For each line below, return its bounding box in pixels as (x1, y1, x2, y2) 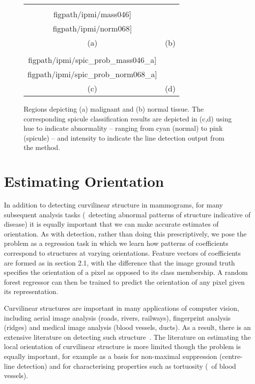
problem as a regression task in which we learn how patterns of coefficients (4, 238, 228, 248)
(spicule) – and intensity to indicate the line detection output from (24, 132, 225, 143)
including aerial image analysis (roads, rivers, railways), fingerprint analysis (4, 312, 231, 323)
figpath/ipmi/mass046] (53, 8, 132, 20)
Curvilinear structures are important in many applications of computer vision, (4, 303, 239, 313)
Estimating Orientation (4, 171, 164, 191)
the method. (24, 142, 60, 152)
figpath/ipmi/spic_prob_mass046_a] (28, 54, 157, 65)
